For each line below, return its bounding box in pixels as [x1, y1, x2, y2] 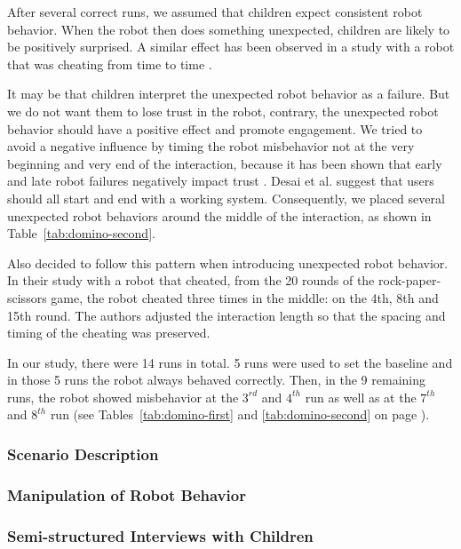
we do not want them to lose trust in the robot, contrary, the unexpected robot [7, 101, 439, 120]
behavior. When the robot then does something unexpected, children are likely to [7, 20, 450, 38]
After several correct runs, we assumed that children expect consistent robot [7, 3, 423, 20]
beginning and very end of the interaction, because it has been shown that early [7, 154, 442, 172]
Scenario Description [7, 442, 159, 465]
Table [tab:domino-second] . [7, 224, 155, 243]
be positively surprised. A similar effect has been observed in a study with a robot [7, 37, 455, 56]
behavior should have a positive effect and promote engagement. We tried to [7, 119, 423, 138]
